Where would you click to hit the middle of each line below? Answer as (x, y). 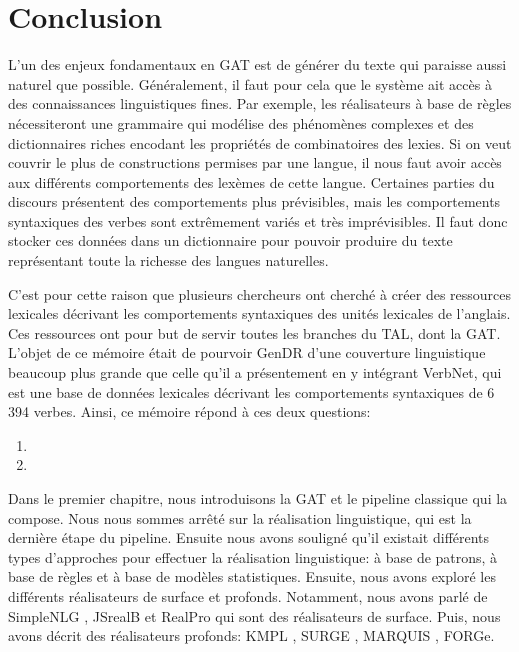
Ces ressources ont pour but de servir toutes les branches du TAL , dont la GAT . (254, 332)
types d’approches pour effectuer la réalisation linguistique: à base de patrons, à (253, 556)
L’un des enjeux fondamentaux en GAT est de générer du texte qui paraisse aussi (257, 64)
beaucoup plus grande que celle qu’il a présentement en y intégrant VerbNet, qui (255, 372)
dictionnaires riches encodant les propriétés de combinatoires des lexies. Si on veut (260, 142)
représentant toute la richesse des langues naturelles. (168, 260)
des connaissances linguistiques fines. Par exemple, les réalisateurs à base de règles (260, 103)
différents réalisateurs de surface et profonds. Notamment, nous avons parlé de (248, 595)
